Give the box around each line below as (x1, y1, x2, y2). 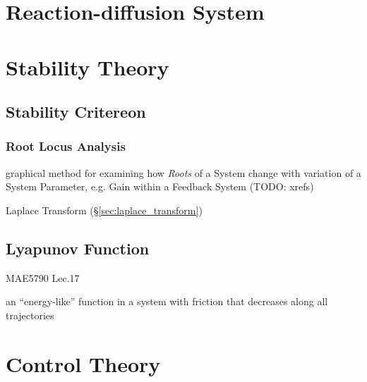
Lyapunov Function (6, 237, 150, 259)
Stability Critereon (6, 101, 146, 123)
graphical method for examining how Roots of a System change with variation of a (6, 165, 361, 180)
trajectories (6, 307, 54, 322)
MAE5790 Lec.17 (6, 270, 80, 285)
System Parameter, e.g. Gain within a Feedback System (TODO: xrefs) (6, 179, 314, 194)
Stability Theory (6, 52, 169, 81)
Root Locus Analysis (6, 137, 126, 155)
